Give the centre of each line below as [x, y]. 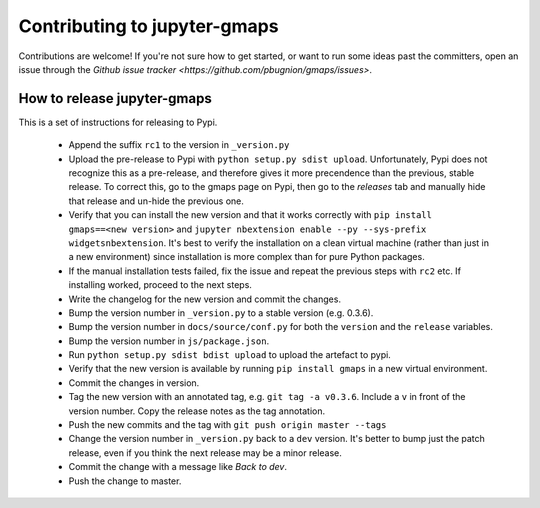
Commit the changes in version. [134, 382]
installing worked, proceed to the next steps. [160, 285]
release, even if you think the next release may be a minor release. [205, 452]
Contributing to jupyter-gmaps [148, 26]
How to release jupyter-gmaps [115, 98]
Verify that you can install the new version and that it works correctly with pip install [250, 215]
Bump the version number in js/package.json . [169, 341]
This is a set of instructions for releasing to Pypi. [118, 122]
